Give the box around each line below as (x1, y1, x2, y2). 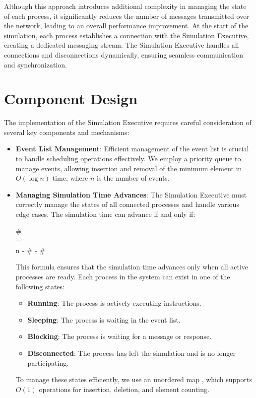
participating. (27, 357, 69, 368)
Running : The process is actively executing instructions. (27, 298, 201, 308)
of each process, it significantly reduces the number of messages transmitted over (4, 10, 249, 21)
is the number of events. (96, 173, 170, 183)
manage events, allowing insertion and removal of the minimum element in (15, 163, 242, 173)
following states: (15, 281, 64, 291)
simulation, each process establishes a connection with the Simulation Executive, (4, 30, 249, 40)
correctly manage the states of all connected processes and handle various (15, 199, 239, 209)
